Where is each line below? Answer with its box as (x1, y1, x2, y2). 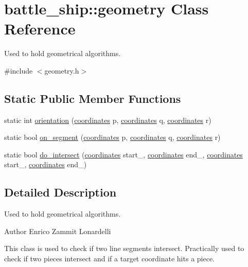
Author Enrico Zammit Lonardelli (4, 225, 111, 236)
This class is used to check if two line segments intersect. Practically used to (4, 243, 244, 254)
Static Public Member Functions (4, 90, 181, 106)
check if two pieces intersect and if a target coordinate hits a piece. (4, 253, 215, 264)
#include (4, 65, 33, 76)
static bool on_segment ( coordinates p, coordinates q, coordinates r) (4, 132, 221, 143)
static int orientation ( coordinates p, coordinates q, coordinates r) (4, 114, 211, 125)
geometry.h (44, 65, 79, 76)
